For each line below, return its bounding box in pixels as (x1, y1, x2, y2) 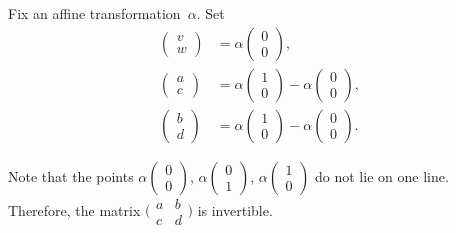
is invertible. (197, 199, 273, 220)
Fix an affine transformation (8, 3, 181, 23)
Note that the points (8, 165, 134, 186)
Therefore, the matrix (8, 199, 141, 220)
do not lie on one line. (315, 165, 449, 186)
